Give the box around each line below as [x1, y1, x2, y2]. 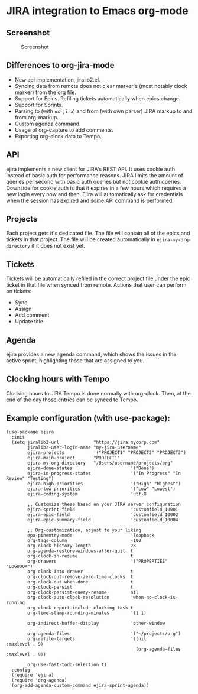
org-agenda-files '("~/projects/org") [27, 631, 181, 637]
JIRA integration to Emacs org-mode [6, 4, 189, 18]
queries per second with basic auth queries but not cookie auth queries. [6, 178, 181, 185]
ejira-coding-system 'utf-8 [27, 491, 147, 497]
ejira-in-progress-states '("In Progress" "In [27, 470, 181, 476]
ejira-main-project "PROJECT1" [27, 455, 120, 460]
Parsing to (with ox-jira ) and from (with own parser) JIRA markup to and [14, 108, 193, 115]
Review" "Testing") [6, 475, 54, 481]
